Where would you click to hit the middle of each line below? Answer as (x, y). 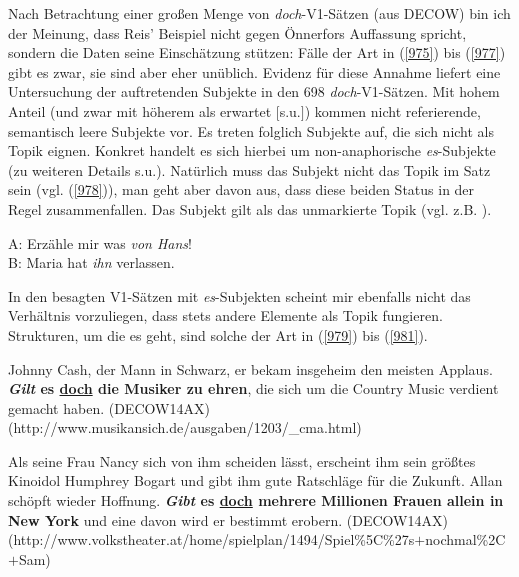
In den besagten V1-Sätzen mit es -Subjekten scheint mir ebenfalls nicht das (239, 295)
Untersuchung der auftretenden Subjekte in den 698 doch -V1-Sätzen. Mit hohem (254, 91)
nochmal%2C (465, 539)
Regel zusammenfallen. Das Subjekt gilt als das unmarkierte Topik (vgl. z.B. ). (250, 208)
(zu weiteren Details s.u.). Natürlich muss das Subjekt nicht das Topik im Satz (249, 169)
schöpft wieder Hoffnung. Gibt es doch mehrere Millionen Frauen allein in (256, 500)
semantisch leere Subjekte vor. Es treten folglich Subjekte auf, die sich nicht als (251, 130)
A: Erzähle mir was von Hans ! (100, 242)
